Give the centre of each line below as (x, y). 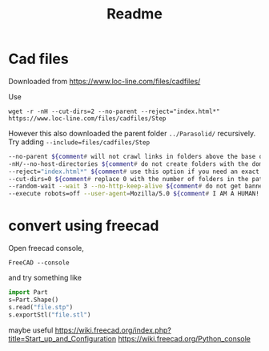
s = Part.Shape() (34, 300)
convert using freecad (84, 226)
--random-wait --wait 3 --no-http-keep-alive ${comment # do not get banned (137, 186)
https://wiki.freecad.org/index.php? (113, 330)
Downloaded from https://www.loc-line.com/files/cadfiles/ (104, 81)
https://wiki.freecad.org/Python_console (184, 338)
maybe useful (31, 330)
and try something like (45, 278)
